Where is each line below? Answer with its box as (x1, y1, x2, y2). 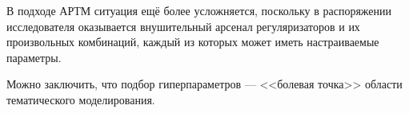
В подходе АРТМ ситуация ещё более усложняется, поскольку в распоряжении (6, 2, 392, 18)
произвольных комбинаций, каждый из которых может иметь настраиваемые (6, 33, 379, 50)
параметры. (6, 49, 62, 65)
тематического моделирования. (6, 91, 155, 107)
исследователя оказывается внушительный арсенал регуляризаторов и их (6, 18, 360, 34)
